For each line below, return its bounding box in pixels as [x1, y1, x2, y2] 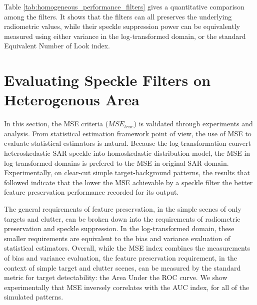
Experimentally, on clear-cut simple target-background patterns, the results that [4, 167, 250, 178]
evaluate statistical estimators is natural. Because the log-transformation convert [4, 138, 251, 148]
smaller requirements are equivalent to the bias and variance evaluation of [4, 233, 230, 243]
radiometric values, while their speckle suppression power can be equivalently [4, 21, 240, 31]
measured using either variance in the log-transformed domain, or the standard [4, 30, 246, 41]
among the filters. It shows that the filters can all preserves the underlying [4, 11, 232, 21]
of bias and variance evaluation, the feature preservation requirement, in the [4, 253, 237, 263]
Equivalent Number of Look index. [4, 40, 110, 51]
